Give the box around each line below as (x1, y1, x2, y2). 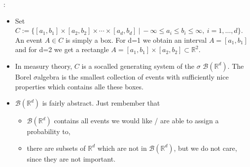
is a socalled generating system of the (81, 60, 195, 71)
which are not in (97, 142, 147, 153)
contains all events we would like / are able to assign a (54, 115, 219, 126)
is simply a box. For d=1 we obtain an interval (65, 34, 207, 45)
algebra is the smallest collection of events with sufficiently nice (37, 71, 229, 82)
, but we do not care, (174, 142, 237, 153)
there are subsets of (27, 142, 86, 153)
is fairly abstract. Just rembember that (42, 98, 160, 108)
